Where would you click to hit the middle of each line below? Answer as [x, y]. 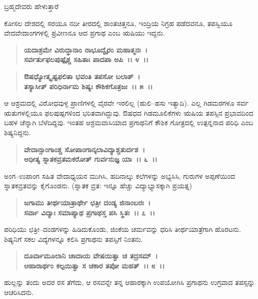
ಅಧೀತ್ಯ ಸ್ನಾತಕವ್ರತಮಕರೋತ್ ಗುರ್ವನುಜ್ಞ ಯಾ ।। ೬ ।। [91, 159]
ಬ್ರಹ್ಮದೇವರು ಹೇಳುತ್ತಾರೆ [31, 6]
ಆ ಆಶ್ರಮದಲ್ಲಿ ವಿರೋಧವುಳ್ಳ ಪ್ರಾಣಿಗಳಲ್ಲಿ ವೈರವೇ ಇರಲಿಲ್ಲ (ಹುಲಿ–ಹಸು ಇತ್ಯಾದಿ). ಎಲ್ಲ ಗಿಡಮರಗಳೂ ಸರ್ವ [126, 103]
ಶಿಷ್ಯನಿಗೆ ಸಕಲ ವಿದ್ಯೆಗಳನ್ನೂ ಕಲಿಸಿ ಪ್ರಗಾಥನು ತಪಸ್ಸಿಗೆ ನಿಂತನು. [74, 239]
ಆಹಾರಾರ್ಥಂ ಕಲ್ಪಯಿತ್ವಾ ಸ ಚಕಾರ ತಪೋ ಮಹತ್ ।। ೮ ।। [94, 265]
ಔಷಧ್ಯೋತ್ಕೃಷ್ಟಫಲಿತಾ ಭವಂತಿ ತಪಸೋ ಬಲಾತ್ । [82, 76]
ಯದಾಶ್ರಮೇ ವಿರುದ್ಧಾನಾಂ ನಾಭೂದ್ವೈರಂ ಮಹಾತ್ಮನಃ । [86, 49]
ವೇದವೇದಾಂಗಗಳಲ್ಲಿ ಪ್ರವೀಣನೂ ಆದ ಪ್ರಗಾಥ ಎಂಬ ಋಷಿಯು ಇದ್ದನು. [85, 33]
